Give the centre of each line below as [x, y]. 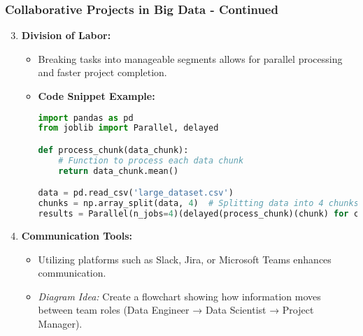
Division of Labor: [66, 35]
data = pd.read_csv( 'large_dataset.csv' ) [136, 193]
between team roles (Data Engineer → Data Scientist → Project [176, 310]
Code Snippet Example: [97, 96]
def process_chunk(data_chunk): [113, 150]
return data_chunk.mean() [119, 171]
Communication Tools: [77, 235]
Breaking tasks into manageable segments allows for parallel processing [190, 58]
